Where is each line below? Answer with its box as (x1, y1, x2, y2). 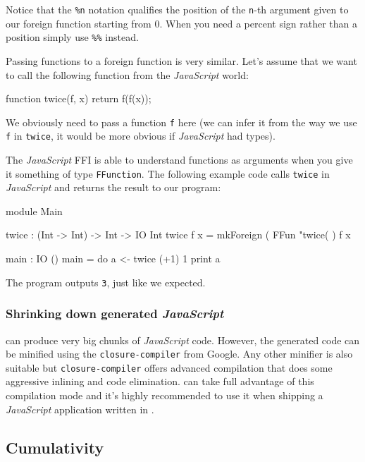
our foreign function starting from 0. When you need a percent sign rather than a (6, 16, 358, 30)
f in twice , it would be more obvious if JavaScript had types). (6, 128, 276, 143)
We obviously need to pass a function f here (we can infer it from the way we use (6, 114, 357, 129)
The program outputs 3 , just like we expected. (6, 274, 206, 289)
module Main (6, 203, 63, 218)
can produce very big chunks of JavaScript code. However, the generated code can (6, 332, 360, 347)
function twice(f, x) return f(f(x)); (6, 91, 151, 106)
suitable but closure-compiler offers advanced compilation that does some (6, 360, 333, 375)
